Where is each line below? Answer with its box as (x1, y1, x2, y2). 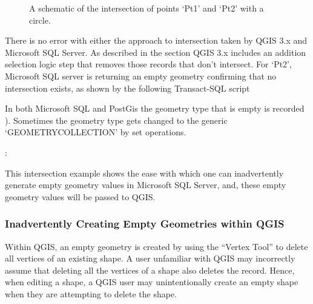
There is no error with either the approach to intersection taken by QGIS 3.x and (5, 34, 308, 47)
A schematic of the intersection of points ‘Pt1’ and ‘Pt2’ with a (29, 2, 264, 14)
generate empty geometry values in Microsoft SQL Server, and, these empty (5, 178, 286, 191)
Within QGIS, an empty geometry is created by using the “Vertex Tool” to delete (5, 240, 308, 252)
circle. (29, 13, 51, 26)
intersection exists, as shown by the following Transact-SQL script (5, 81, 250, 94)
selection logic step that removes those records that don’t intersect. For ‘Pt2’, (5, 58, 292, 70)
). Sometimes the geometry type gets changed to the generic (5, 113, 228, 126)
